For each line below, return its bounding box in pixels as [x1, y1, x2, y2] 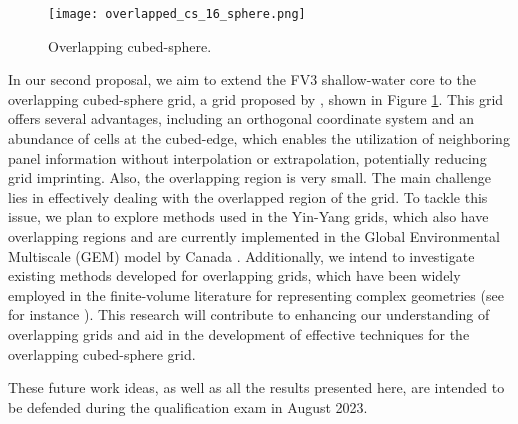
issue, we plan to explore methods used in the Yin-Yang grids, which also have [8, 206, 489, 227]
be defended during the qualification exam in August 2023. [8, 396, 368, 417]
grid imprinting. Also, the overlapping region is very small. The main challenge [8, 167, 492, 188]
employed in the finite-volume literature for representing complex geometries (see [8, 284, 504, 305]
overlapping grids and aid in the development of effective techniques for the [8, 323, 470, 344]
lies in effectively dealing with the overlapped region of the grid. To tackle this [8, 186, 488, 207]
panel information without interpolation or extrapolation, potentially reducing [8, 147, 487, 168]
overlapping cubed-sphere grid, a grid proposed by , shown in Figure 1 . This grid [8, 88, 504, 109]
